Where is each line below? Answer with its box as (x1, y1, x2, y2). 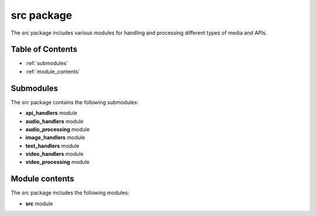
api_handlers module (25, 109, 77, 116)
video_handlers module (25, 150, 84, 157)
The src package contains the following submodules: (11, 98, 139, 105)
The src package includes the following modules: (11, 189, 130, 196)
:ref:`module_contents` (25, 68, 80, 75)
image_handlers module (25, 134, 85, 141)
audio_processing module (25, 126, 90, 133)
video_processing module (25, 159, 90, 166)
